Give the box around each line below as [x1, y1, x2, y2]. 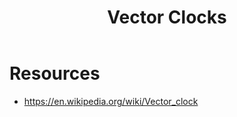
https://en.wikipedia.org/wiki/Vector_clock [23, 95, 199, 107]
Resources [9, 62, 101, 85]
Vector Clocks [107, 6, 227, 29]
